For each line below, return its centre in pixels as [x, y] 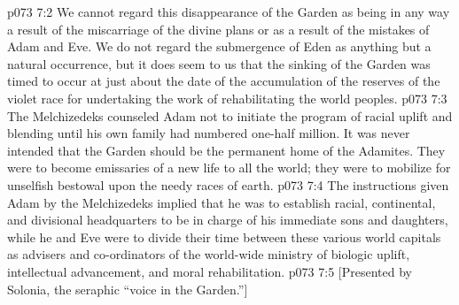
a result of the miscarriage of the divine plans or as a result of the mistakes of [218, 29]
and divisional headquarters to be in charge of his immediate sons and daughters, [228, 220]
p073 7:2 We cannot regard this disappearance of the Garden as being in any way [229, 11]
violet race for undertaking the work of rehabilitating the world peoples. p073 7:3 [227, 98]
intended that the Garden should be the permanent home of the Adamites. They [226, 150]
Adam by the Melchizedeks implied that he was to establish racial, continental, [222, 202]
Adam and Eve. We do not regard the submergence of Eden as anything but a [219, 46]
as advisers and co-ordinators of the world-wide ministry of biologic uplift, [209, 254]
